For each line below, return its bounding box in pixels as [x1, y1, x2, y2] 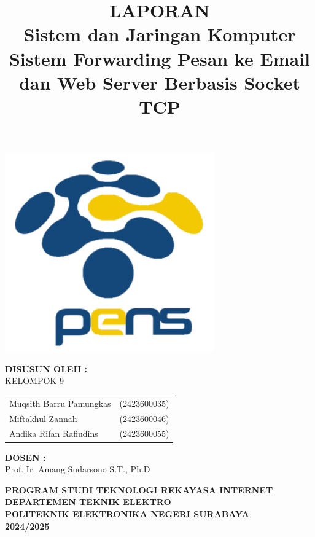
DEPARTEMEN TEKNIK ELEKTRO [5, 495, 171, 508]
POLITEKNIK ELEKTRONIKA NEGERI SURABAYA [5, 507, 250, 520]
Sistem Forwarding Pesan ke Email [9, 45, 311, 71]
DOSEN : [5, 450, 46, 463]
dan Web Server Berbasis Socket [18, 69, 301, 95]
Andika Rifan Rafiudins [9, 427, 98, 440]
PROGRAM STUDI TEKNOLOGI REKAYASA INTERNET [5, 483, 273, 496]
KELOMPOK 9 [5, 374, 64, 387]
